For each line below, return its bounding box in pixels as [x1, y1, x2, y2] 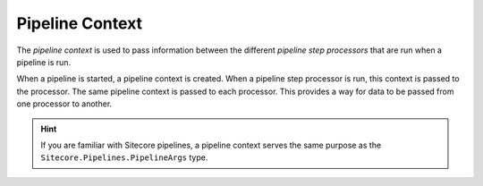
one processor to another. [16, 98, 113, 109]
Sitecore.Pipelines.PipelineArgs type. [40, 152, 208, 163]
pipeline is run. [16, 56, 72, 67]
